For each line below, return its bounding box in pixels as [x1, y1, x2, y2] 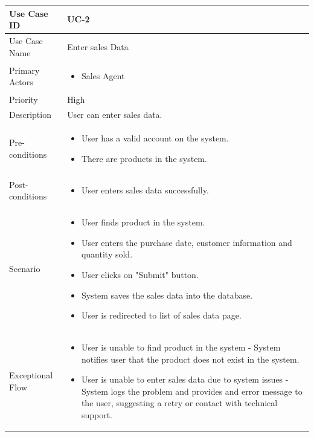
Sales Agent [81, 70, 125, 82]
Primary [9, 63, 40, 76]
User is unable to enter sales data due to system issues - [81, 373, 289, 386]
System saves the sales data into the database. [81, 288, 253, 301]
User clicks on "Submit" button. [81, 268, 199, 280]
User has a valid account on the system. [81, 131, 229, 144]
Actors [9, 76, 33, 88]
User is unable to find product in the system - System [81, 341, 281, 353]
